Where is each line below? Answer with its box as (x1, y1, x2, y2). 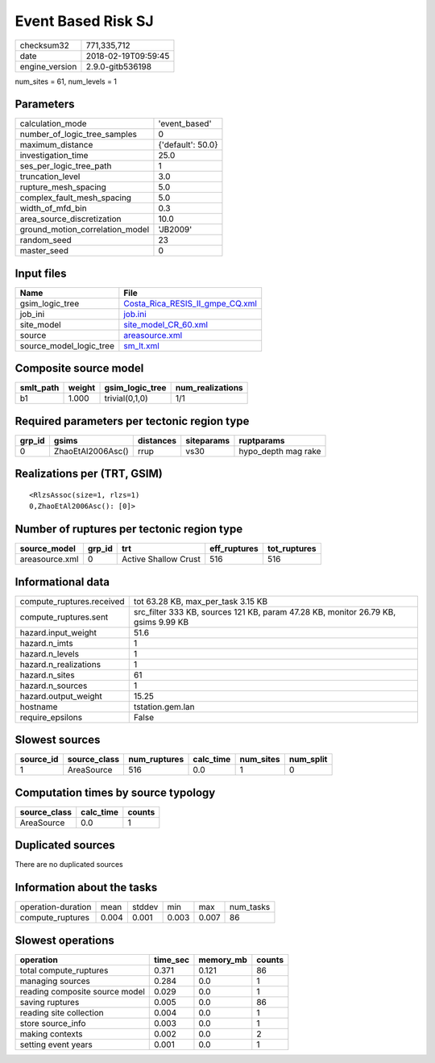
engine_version (19, 60, 77, 72)
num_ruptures (128, 754, 184, 765)
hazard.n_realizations (19, 658, 101, 669)
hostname (19, 701, 58, 712)
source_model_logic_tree (19, 340, 114, 351)
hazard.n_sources (19, 680, 88, 691)
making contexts (19, 1028, 83, 1040)
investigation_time (19, 150, 89, 161)
